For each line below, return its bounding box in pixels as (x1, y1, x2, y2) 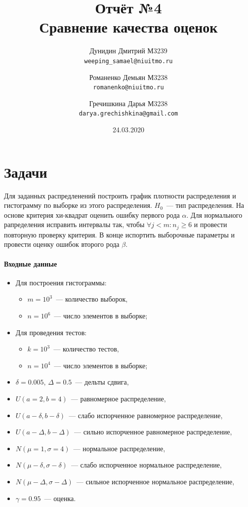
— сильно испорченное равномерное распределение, (74, 427, 232, 437)
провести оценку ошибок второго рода (4, 239, 120, 249)
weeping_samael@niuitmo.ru (84, 57, 173, 65)
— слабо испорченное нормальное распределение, (71, 460, 222, 470)
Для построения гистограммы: (15, 277, 107, 287)
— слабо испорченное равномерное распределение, (69, 410, 223, 420)
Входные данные (4, 258, 57, 269)
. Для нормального (186, 209, 243, 220)
